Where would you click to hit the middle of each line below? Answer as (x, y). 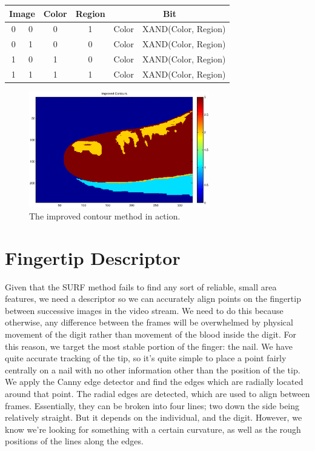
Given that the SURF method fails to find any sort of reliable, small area (141, 286)
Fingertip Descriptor (93, 257)
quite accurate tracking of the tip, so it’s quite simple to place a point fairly (146, 358)
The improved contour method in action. (105, 215)
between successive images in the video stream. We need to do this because (144, 310)
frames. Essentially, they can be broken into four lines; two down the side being (152, 405)
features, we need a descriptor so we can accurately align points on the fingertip (153, 299)
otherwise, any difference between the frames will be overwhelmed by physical (149, 322)
